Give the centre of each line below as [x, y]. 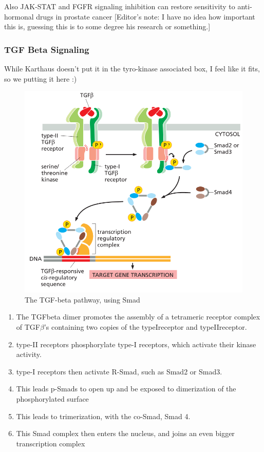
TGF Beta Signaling [47, 49]
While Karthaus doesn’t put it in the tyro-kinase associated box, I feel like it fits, [132, 68]
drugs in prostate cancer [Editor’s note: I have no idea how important [146, 16]
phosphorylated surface [52, 398]
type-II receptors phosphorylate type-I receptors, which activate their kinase [136, 344]
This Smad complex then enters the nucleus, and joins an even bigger [125, 433]
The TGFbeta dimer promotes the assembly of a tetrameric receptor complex [138, 317]
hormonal [19, 16]
